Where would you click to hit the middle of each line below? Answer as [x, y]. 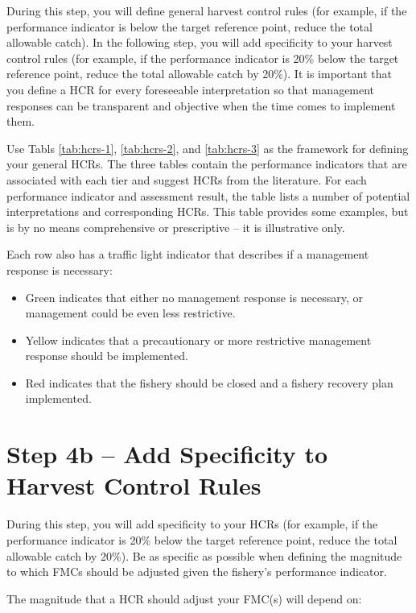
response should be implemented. [107, 356]
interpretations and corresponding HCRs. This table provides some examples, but [208, 211]
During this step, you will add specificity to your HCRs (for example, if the [192, 524]
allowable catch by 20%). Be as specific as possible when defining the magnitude [204, 555]
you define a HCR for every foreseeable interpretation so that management [191, 89]
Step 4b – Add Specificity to [167, 454]
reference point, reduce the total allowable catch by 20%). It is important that [199, 74]
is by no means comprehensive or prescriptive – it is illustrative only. [176, 227]
